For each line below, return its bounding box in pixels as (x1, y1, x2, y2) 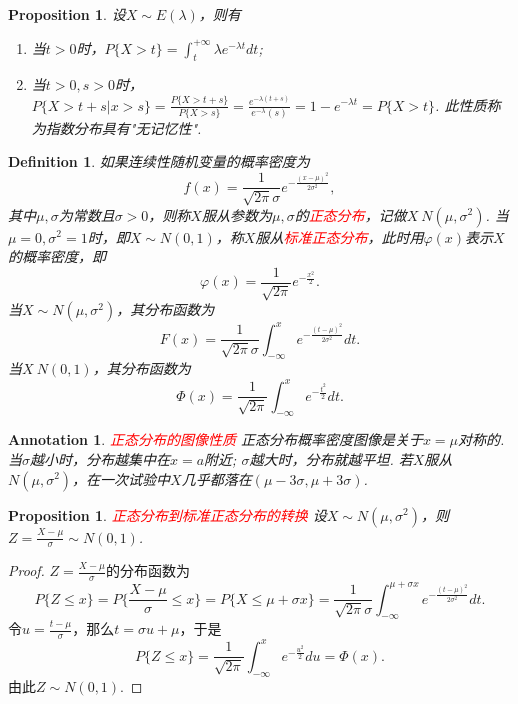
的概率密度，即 (8, 246, 106, 267)
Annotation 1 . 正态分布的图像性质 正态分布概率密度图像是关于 (8, 429, 423, 450)
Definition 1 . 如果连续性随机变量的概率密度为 (8, 151, 310, 172)
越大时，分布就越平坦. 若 (249, 448, 413, 469)
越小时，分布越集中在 (30, 448, 170, 469)
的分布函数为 (105, 560, 190, 581)
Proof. (8, 560, 45, 581)
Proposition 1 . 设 (8, 4, 126, 24)
